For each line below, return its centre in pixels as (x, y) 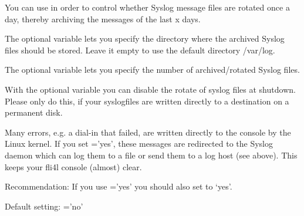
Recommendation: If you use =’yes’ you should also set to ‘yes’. (119, 186)
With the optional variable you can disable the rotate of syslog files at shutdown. (150, 89)
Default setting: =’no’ (44, 206)
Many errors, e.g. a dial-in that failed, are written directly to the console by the (148, 132)
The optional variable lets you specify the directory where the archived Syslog (145, 38)
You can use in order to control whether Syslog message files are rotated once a (147, 7)
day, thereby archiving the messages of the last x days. (103, 18)
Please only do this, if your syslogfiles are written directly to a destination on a (147, 101)
